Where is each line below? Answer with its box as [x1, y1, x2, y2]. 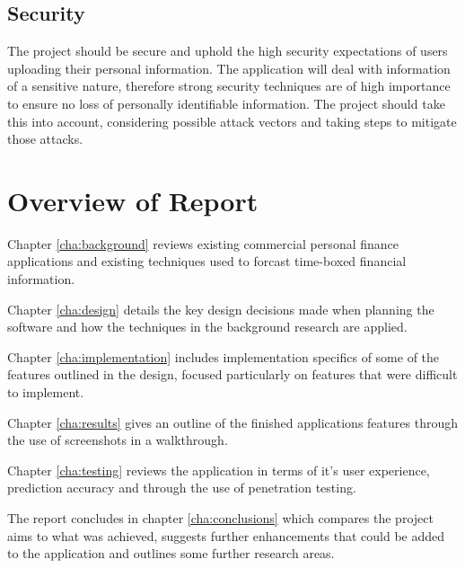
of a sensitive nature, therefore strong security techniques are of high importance [7, 76, 451, 95]
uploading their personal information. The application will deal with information [7, 58, 451, 77]
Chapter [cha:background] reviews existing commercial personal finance [7, 234, 399, 253]
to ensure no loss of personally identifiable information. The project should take [7, 93, 445, 112]
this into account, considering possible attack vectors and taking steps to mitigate [7, 111, 457, 130]
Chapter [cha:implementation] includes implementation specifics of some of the [7, 347, 440, 366]
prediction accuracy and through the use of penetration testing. [7, 478, 356, 497]
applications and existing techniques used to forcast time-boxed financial [7, 252, 407, 271]
